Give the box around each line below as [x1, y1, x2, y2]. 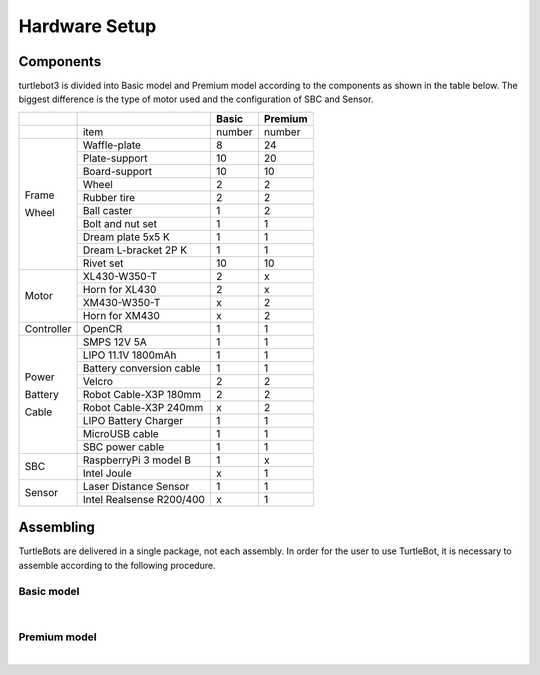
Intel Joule [82, 466, 132, 480]
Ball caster [82, 203, 133, 217]
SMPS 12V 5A [82, 335, 147, 349]
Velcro [82, 374, 114, 388]
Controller [24, 321, 72, 335]
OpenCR [82, 321, 123, 335]
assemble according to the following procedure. [18, 559, 216, 571]
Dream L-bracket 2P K [82, 243, 188, 257]
